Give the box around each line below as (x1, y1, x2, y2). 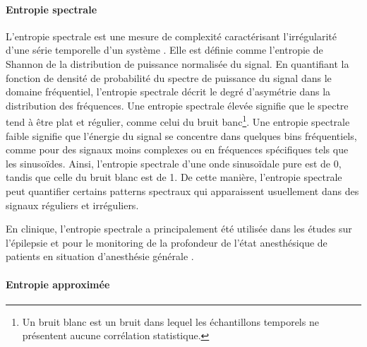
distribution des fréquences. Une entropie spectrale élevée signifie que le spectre (6, 98, 349, 112)
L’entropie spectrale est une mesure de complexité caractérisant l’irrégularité (6, 28, 337, 43)
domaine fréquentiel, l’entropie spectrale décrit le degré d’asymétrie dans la (6, 84, 331, 99)
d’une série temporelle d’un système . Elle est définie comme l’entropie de (6, 42, 323, 57)
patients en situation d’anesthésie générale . (6, 249, 194, 264)
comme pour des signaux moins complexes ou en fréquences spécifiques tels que (6, 142, 349, 157)
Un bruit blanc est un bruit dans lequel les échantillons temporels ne (22, 314, 319, 329)
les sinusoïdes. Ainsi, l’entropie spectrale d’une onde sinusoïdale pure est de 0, (6, 155, 342, 170)
